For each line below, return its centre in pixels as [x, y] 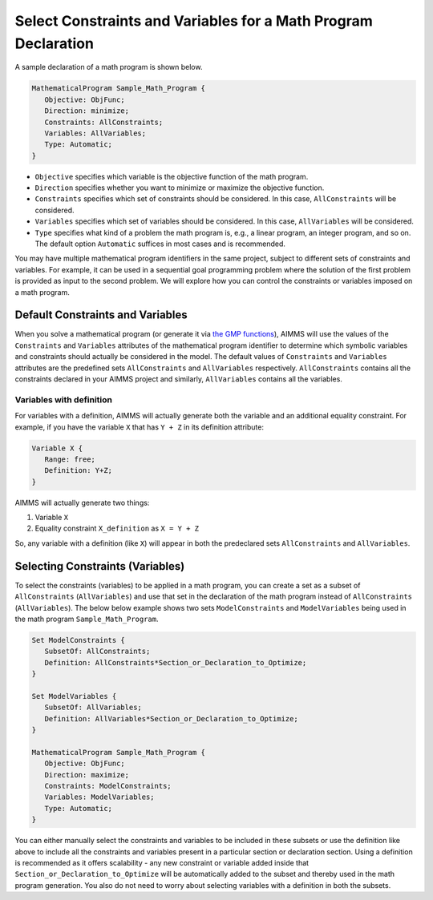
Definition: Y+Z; [78, 470]
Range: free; [70, 459]
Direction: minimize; [87, 111]
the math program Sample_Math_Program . [87, 619]
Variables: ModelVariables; [100, 797]
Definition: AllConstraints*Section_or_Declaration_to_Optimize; [176, 662]
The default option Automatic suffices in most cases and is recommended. [160, 244]
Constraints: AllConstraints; [104, 122]
